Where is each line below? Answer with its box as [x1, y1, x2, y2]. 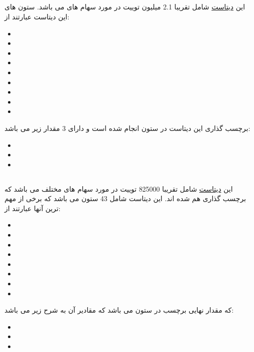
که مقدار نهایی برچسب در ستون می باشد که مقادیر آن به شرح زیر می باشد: [4, 305, 234, 315]
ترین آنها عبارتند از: [4, 203, 61, 213]
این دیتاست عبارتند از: [4, 11, 70, 21]
